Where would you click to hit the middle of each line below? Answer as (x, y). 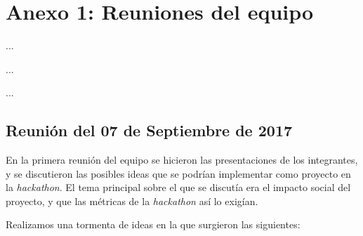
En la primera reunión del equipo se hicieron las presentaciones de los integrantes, (182, 160)
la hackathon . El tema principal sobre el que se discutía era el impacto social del (178, 187)
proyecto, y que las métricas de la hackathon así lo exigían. (132, 201)
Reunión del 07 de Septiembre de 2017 (149, 130)
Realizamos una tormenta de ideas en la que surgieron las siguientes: (153, 224)
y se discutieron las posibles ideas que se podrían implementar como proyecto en (178, 173)
